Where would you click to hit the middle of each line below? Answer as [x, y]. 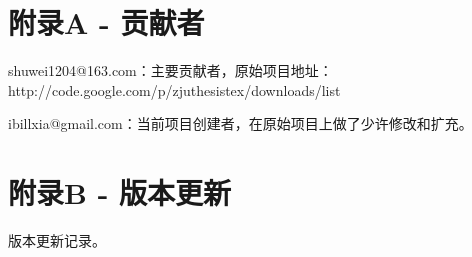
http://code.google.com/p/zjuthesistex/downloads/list [174, 89]
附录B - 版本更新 [120, 192]
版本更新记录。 [57, 240]
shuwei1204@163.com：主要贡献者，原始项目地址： [170, 70]
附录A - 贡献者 [106, 22]
